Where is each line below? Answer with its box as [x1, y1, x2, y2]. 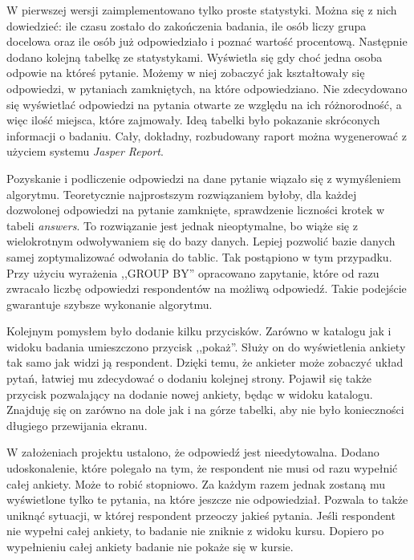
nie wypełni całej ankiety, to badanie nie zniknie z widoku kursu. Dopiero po [6, 522, 384, 539]
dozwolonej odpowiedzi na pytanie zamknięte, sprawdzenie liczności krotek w [6, 201, 385, 218]
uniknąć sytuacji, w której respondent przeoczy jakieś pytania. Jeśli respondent [6, 506, 396, 523]
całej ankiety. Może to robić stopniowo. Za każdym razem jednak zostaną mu [6, 475, 385, 492]
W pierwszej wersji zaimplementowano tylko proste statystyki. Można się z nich [6, 2, 397, 18]
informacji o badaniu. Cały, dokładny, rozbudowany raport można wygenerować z [6, 127, 407, 144]
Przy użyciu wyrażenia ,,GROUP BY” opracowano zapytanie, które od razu [6, 264, 379, 281]
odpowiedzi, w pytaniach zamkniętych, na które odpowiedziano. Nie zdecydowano [6, 79, 408, 96]
